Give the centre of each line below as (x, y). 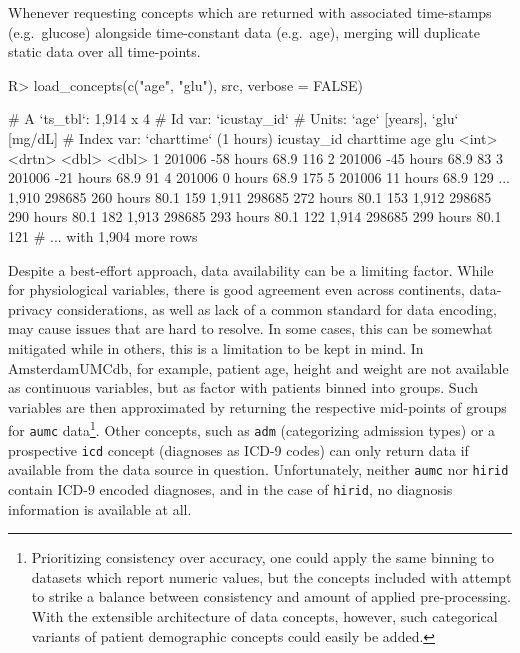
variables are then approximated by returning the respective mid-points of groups (257, 406)
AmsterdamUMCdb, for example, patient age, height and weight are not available (258, 367)
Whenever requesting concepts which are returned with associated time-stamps (250, 12)
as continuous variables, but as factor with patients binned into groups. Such (243, 387)
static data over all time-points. (104, 51)
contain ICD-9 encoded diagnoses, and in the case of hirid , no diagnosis (230, 488)
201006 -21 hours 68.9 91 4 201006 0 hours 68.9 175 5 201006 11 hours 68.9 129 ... (259, 177)
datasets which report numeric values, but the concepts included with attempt (271, 576)
